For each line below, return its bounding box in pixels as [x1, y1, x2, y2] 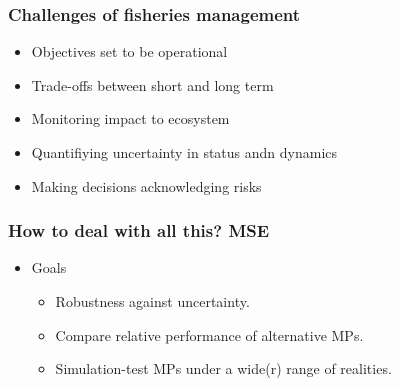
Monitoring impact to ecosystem [31, 108, 230, 129]
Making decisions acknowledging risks [31, 175, 262, 196]
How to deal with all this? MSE [8, 218, 270, 243]
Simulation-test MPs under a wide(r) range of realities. [55, 358, 392, 379]
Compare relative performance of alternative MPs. [55, 324, 364, 345]
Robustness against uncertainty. [55, 291, 250, 311]
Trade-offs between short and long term [31, 74, 274, 95]
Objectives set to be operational [31, 41, 228, 62]
